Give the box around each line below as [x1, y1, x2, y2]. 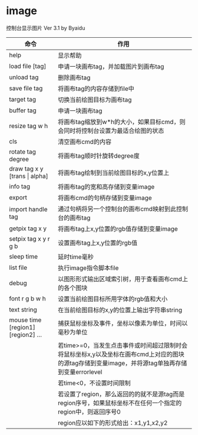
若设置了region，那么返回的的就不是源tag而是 [58, 390, 185, 398]
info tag [9, 182, 31, 190]
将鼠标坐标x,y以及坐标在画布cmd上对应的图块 [58, 350, 184, 358]
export [9, 193, 28, 201]
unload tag [9, 73, 39, 81]
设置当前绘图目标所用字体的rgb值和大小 [58, 295, 168, 303]
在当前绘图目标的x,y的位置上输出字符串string [58, 306, 183, 314]
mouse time [9, 316, 42, 324]
